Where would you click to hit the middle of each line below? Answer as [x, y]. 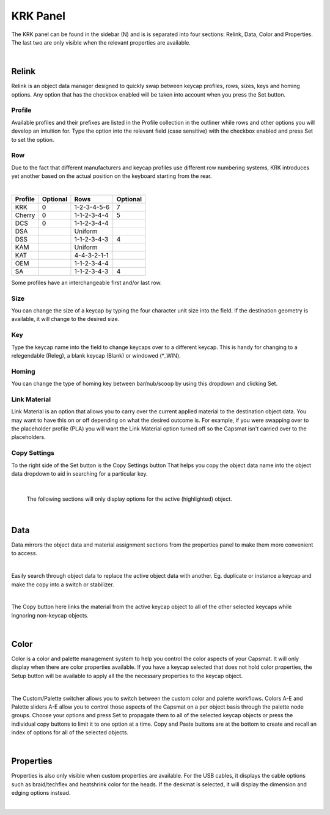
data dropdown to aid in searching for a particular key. [79, 473]
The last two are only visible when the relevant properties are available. [101, 42]
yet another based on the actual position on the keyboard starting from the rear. [112, 176]
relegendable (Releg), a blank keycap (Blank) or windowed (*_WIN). [96, 355]
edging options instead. [41, 793]
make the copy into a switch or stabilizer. [63, 585]
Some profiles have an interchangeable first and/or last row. [86, 282]
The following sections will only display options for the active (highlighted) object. [129, 499]
